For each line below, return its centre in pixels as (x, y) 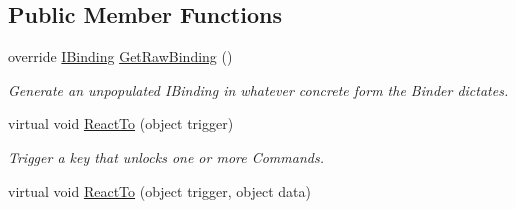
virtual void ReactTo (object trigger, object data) (159, 190)
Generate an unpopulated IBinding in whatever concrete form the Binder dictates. (258, 89)
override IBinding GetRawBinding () (120, 56)
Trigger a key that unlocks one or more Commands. (166, 156)
